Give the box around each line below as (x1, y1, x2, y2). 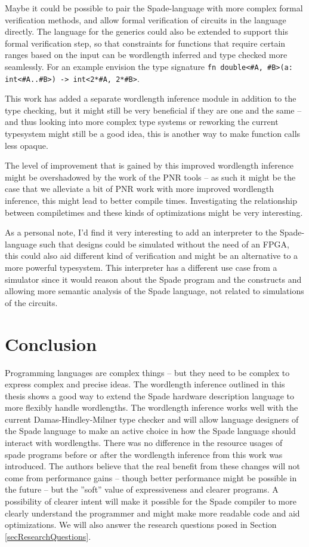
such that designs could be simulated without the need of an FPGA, (39, 237, 289, 250)
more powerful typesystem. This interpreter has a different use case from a (5, 261, 277, 273)
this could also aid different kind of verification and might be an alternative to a (5, 249, 298, 262)
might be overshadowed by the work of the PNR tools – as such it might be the (5, 170, 296, 183)
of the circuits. (5, 296, 58, 308)
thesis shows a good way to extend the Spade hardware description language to (5, 389, 295, 402)
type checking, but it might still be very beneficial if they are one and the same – (5, 103, 302, 116)
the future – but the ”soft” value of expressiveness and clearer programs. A (5, 483, 279, 496)
